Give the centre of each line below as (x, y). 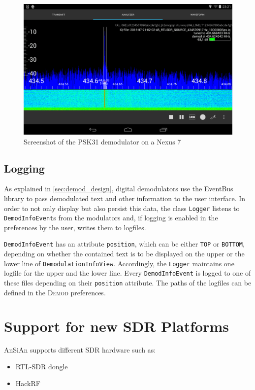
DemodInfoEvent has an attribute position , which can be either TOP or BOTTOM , (124, 244)
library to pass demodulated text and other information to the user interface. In (125, 198)
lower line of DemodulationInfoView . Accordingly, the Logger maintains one (119, 263)
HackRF (28, 383)
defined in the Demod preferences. (55, 292)
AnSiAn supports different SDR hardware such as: (80, 350)
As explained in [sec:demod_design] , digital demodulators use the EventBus (119, 189)
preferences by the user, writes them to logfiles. (75, 227)
